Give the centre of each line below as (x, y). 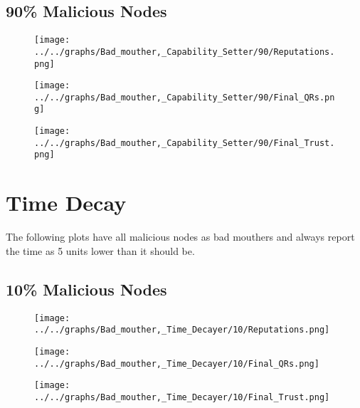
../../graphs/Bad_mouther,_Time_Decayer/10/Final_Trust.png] (182, 397)
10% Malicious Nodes (86, 289)
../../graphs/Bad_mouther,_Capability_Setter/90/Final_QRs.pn (185, 97)
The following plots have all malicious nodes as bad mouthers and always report (180, 237)
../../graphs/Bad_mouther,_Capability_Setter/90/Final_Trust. (185, 143)
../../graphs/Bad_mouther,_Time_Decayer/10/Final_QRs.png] (177, 363)
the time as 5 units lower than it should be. (100, 250)
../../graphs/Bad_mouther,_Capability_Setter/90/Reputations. (185, 52)
